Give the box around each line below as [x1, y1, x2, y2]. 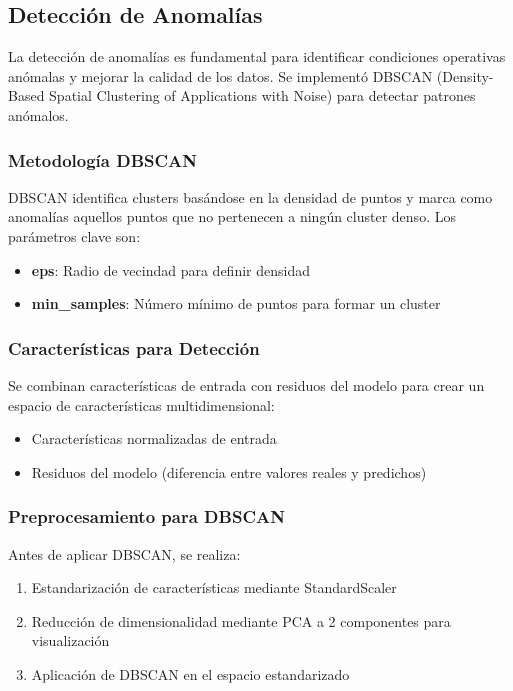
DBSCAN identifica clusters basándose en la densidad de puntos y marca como [8, 186, 493, 207]
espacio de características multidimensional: [8, 394, 275, 415]
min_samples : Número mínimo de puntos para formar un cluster [31, 293, 441, 314]
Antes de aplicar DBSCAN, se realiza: [8, 543, 241, 564]
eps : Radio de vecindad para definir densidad [31, 259, 310, 280]
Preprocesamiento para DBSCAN [8, 504, 285, 529]
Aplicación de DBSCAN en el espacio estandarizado [31, 663, 350, 684]
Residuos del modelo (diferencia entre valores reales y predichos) [31, 461, 427, 482]
